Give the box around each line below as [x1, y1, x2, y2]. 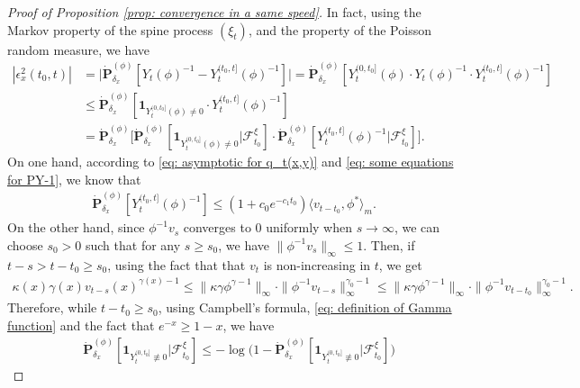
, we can [394, 218, 440, 237]
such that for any [85, 235, 181, 254]
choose [7, 235, 43, 254]
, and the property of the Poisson [248, 20, 431, 39]
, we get [378, 255, 422, 274]
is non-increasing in [263, 255, 371, 274]
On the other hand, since [7, 218, 145, 237]
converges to [183, 218, 251, 237]
